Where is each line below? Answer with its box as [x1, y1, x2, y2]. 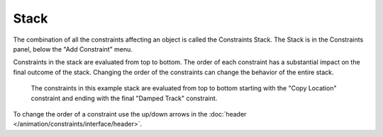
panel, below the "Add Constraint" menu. [13, 44, 133, 53]
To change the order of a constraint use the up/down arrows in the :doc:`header [13, 109, 247, 118]
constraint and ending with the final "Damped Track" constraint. [30, 94, 218, 102]
